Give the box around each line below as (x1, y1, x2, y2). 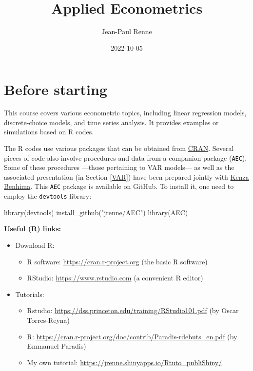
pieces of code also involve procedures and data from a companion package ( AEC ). (4, 152, 247, 163)
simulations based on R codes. (4, 127, 94, 137)
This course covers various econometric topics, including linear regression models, (4, 108, 247, 118)
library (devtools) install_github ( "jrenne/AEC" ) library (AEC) (4, 207, 188, 217)
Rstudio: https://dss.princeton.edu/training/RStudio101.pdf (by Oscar (27, 305, 239, 315)
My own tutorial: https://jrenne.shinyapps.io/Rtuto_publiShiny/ (27, 357, 222, 367)
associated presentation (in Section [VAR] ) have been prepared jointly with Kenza (4, 171, 249, 182)
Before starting (4, 79, 107, 99)
